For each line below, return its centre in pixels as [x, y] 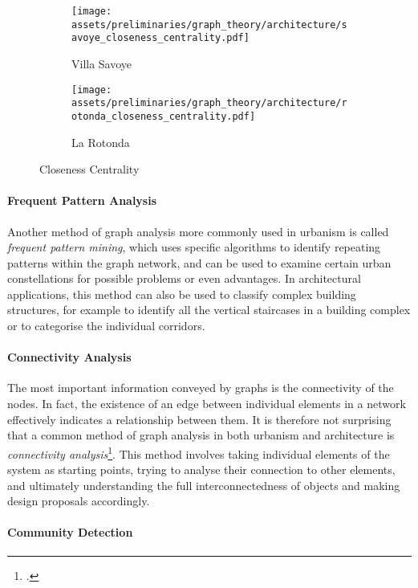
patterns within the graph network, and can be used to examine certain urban [199, 262]
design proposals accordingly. [79, 501]
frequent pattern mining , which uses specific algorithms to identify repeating [194, 247]
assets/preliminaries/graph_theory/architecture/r [209, 103]
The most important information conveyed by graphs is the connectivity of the [201, 388]
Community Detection [70, 532]
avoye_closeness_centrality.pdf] [160, 38]
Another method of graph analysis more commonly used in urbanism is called [198, 231]
